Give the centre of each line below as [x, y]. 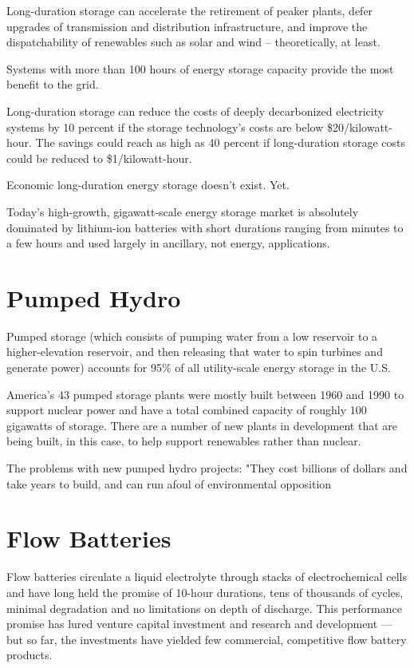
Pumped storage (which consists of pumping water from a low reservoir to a [192, 336]
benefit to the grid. [53, 84]
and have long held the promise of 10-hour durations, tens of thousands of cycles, [205, 592]
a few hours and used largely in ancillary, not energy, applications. [168, 243]
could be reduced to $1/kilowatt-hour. [99, 158]
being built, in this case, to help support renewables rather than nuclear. [184, 441]
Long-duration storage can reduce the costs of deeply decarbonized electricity [195, 111]
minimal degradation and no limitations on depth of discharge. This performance [204, 608]
